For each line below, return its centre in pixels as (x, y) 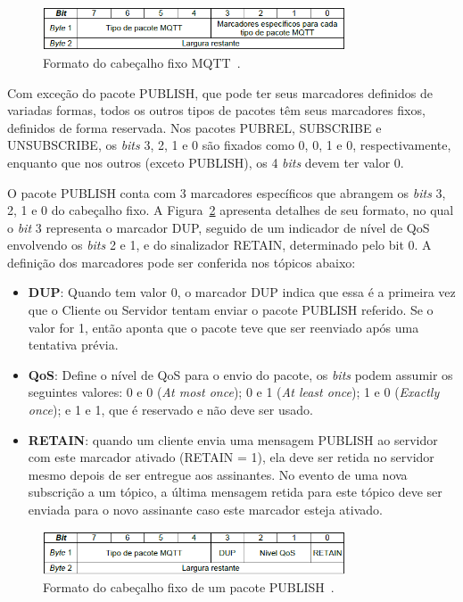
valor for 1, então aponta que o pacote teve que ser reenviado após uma (223, 327)
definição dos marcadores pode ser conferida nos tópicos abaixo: (182, 262)
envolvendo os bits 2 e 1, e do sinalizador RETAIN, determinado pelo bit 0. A (219, 245)
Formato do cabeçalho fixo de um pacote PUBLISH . (189, 587)
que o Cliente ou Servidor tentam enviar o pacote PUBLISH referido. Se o (231, 310)
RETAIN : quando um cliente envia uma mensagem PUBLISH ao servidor (233, 439)
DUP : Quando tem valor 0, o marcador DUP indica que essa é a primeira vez (242, 292)
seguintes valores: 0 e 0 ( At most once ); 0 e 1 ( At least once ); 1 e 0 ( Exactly (234, 392)
